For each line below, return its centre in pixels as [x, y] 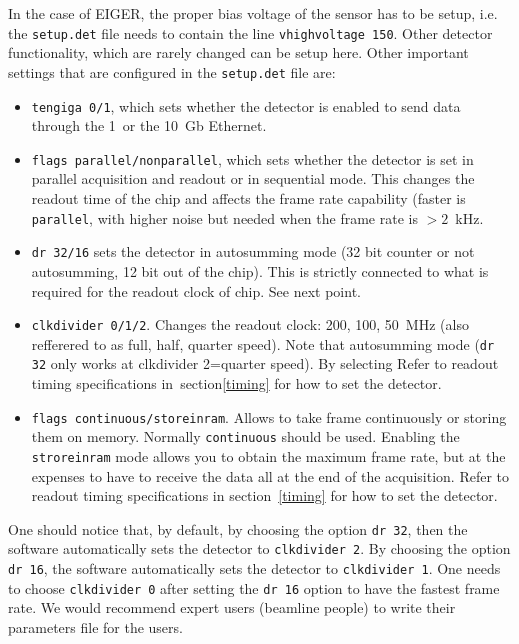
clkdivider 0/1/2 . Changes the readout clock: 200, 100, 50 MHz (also [250, 324]
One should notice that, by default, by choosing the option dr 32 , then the [238, 528]
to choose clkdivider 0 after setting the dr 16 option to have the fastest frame [254, 587]
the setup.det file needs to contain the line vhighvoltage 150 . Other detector [250, 32]
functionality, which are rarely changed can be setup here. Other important [238, 52]
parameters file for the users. [95, 627]
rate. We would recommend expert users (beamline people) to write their [232, 607]
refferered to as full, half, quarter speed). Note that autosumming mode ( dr [263, 343]
